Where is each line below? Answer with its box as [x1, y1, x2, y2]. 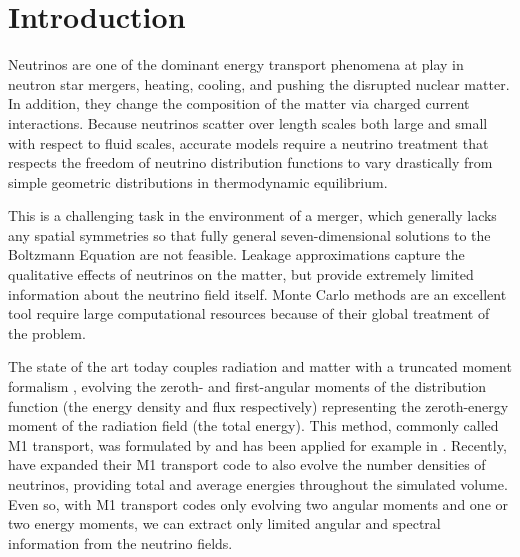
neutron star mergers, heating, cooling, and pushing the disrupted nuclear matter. [8, 73, 510, 94]
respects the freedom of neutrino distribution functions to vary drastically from [8, 152, 493, 173]
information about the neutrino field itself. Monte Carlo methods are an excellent [8, 283, 507, 304]
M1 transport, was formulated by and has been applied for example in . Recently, [8, 434, 507, 455]
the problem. [8, 322, 86, 343]
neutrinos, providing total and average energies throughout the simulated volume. [8, 474, 508, 494]
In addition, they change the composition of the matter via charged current [8, 93, 470, 114]
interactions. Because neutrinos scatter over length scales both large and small [8, 112, 488, 133]
